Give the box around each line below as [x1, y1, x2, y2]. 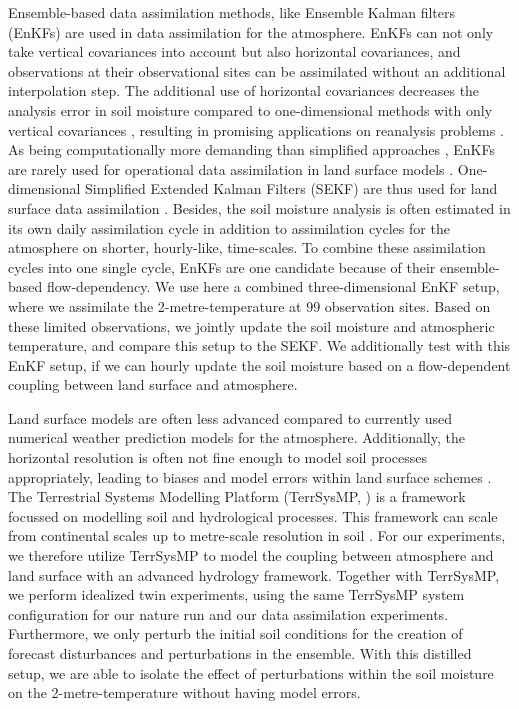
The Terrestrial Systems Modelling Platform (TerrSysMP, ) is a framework [8, 486, 466, 507]
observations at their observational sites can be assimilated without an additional [8, 60, 506, 81]
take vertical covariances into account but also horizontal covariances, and [8, 41, 461, 62]
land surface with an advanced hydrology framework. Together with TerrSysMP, [8, 564, 500, 585]
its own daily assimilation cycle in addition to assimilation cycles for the [8, 217, 450, 238]
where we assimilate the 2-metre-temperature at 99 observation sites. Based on [8, 295, 491, 316]
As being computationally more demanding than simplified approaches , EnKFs [8, 139, 495, 160]
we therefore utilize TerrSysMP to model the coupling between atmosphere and [8, 545, 494, 566]
